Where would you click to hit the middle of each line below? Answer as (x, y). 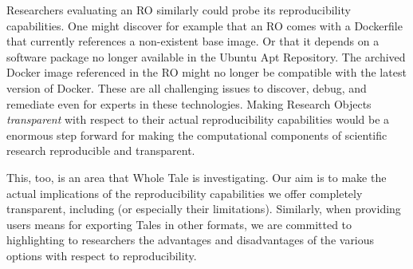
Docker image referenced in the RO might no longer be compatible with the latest (206, 72)
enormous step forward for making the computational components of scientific (197, 134)
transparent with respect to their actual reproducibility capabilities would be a (198, 119)
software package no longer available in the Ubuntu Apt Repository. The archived (206, 56)
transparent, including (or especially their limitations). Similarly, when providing (204, 209)
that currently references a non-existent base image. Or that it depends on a (193, 41)
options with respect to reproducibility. (102, 255)
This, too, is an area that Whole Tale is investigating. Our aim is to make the (197, 177)
